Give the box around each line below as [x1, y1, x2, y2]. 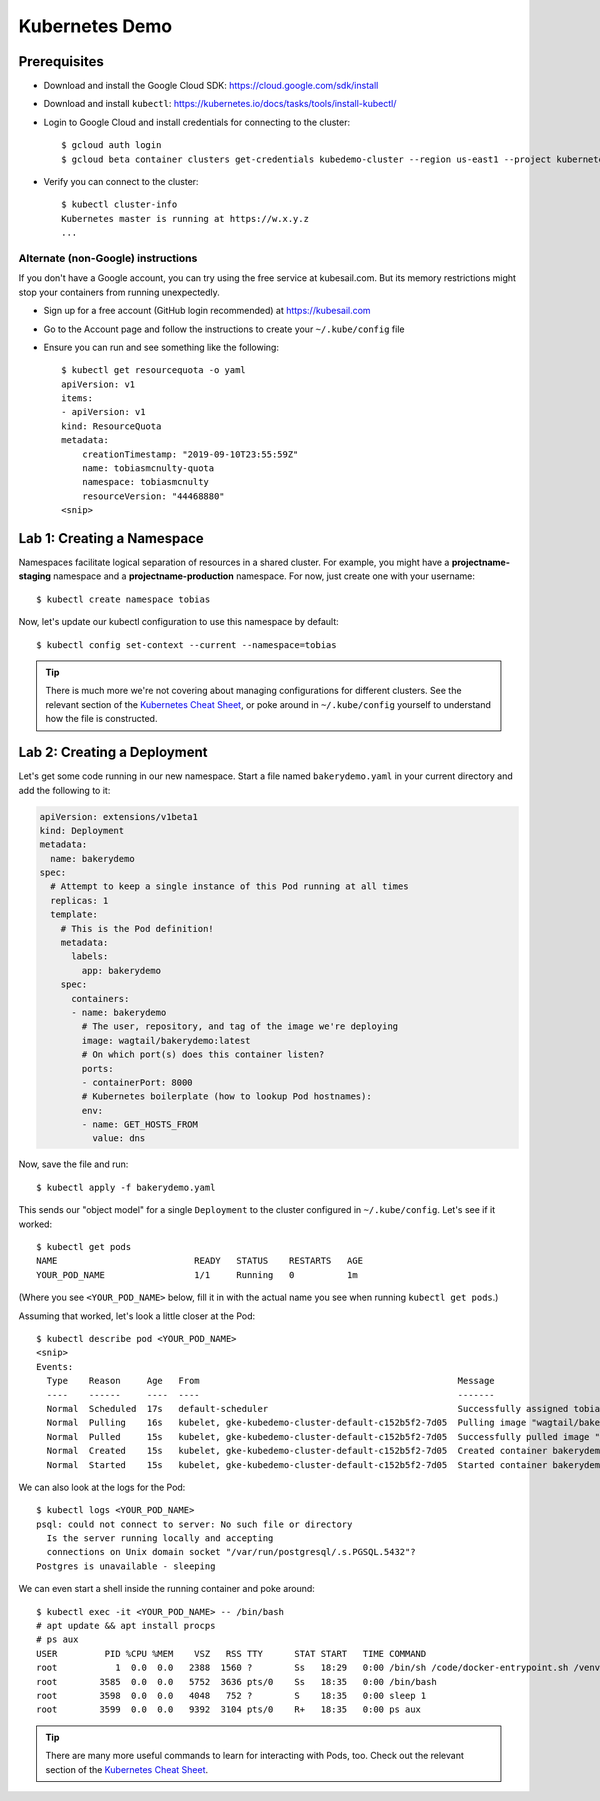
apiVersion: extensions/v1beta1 [39, 811, 199, 822]
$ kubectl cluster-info [61, 199, 178, 210]
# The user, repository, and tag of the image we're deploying [81, 1021, 399, 1032]
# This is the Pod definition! [60, 923, 214, 934]
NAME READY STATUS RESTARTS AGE [36, 1255, 364, 1267]
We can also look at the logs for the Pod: [18, 1481, 186, 1493]
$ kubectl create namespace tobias [36, 593, 211, 605]
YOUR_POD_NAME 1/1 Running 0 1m [36, 1269, 359, 1280]
